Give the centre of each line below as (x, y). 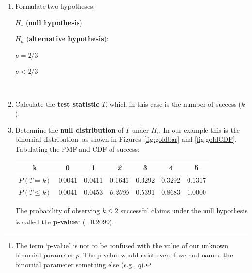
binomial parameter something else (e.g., (76, 264)
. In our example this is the (199, 129)
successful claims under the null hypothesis (184, 210)
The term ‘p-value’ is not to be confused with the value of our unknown (122, 245)
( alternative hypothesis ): (67, 39)
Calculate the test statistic (57, 104)
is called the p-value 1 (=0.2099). (65, 221)
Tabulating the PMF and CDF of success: (77, 148)
